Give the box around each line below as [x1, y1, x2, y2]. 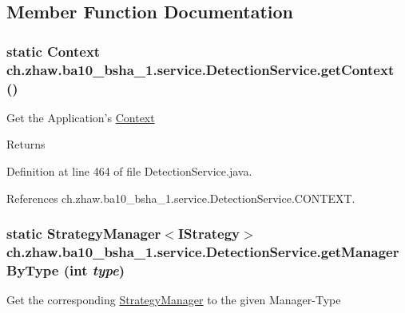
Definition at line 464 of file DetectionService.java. [6, 163, 252, 180]
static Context [6, 41, 101, 61]
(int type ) [63, 260, 125, 279]
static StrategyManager [6, 224, 161, 244]
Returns [6, 136, 46, 153]
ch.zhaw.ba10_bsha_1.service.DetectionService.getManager [6, 242, 399, 262]
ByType [6, 260, 59, 279]
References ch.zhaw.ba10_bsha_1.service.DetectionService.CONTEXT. [6, 189, 355, 206]
